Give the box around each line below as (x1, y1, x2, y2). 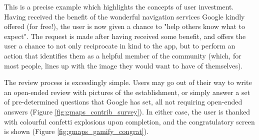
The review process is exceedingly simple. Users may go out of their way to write (4, 77, 252, 87)
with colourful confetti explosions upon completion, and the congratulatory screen (4, 116, 255, 126)
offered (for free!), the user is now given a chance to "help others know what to (4, 21, 245, 31)
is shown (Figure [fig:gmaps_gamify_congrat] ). (4, 126, 149, 136)
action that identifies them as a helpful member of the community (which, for (4, 50, 241, 60)
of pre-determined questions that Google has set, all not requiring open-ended (4, 96, 242, 107)
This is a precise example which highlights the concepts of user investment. (4, 1, 234, 11)
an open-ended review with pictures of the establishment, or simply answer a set (4, 86, 250, 97)
